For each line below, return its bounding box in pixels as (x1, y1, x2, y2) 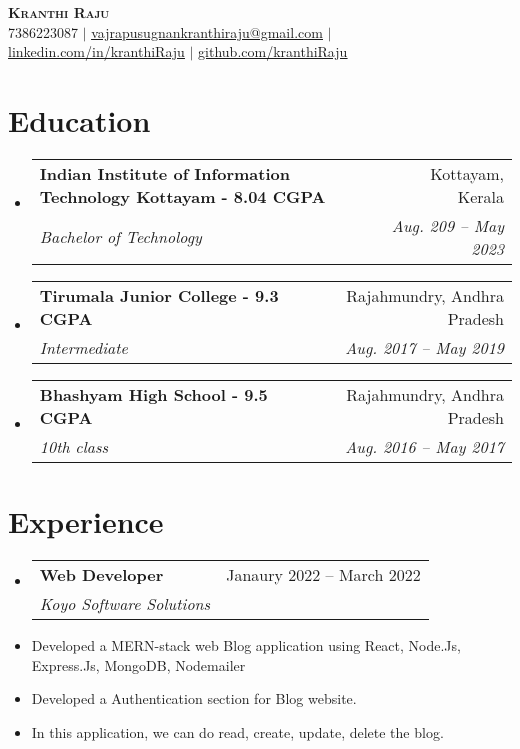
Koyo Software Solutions (39, 592, 211, 616)
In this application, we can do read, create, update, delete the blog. (31, 721, 444, 742)
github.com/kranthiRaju (198, 41, 348, 62)
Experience (8, 501, 164, 542)
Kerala (457, 184, 504, 208)
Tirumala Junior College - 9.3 (39, 283, 279, 307)
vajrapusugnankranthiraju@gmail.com (91, 21, 323, 42)
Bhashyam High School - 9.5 (39, 382, 268, 406)
